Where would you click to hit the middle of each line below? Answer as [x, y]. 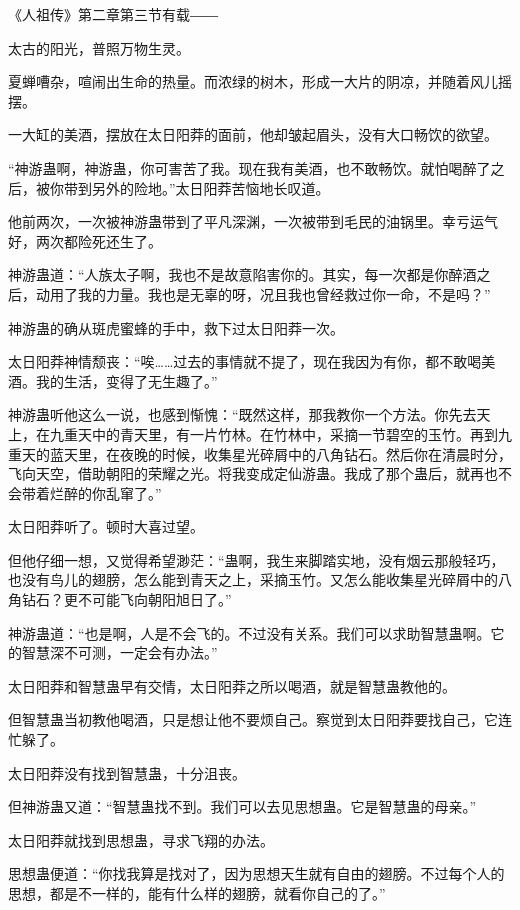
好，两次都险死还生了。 [85, 240]
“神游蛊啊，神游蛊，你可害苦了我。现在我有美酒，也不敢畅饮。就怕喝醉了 [249, 167]
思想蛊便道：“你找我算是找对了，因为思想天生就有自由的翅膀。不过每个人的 [256, 873]
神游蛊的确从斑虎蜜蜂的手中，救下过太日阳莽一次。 [176, 327]
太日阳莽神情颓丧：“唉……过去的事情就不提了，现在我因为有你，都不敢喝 [245, 361]
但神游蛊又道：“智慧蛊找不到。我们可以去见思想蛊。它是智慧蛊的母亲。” [242, 806]
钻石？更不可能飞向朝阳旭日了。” [126, 599]
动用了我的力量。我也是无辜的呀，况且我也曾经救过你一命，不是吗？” [263, 293]
